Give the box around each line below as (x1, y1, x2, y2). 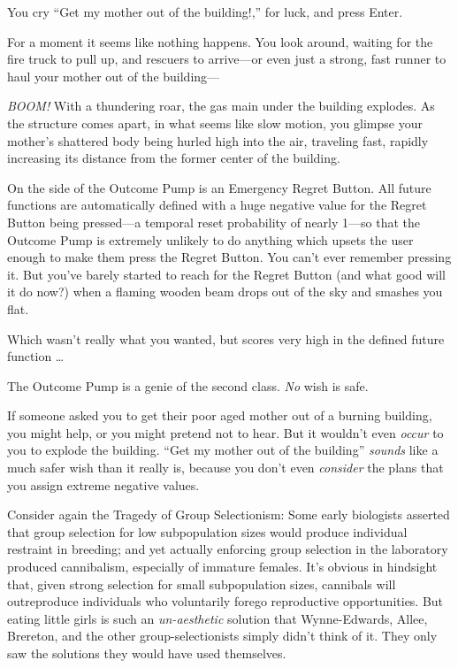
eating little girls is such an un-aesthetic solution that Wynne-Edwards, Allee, (7, 609, 428, 627)
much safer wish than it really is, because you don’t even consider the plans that (7, 458, 444, 477)
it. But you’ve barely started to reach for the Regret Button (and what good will (7, 265, 446, 283)
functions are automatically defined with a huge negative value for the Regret (7, 196, 427, 214)
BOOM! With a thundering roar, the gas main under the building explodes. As (7, 96, 435, 115)
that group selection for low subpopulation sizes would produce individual (7, 522, 408, 541)
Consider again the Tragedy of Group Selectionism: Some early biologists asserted (7, 505, 450, 524)
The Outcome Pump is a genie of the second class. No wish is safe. (7, 376, 369, 395)
